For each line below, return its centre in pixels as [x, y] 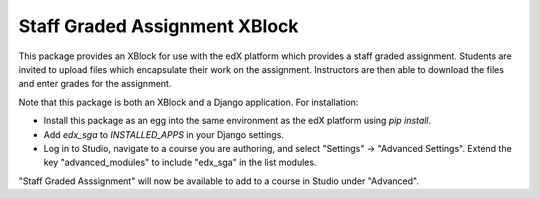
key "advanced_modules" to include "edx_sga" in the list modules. [180, 162]
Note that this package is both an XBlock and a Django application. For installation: [188, 102]
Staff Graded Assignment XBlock [158, 26]
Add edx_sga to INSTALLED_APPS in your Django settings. [164, 134]
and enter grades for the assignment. [95, 84]
